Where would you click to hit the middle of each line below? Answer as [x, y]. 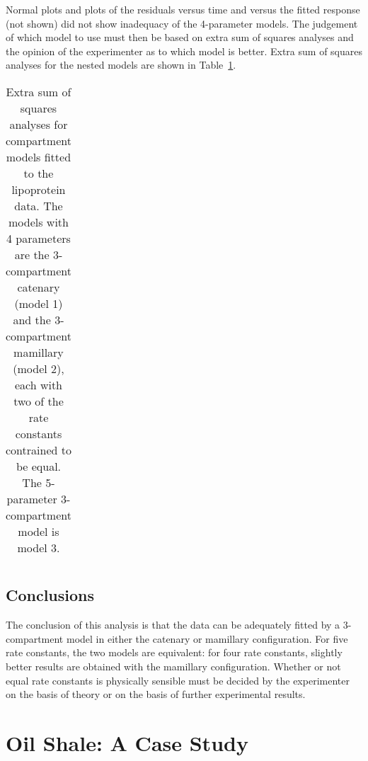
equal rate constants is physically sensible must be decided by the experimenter [178, 680]
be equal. [39, 466]
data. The [39, 205]
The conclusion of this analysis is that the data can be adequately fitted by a [173, 625]
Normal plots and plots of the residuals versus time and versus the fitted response [183, 9]
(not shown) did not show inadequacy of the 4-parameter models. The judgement [182, 23]
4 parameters [39, 238]
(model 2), [39, 368]
